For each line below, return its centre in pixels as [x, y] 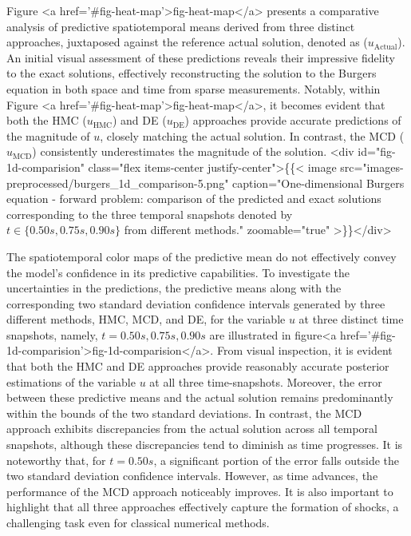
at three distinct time [351, 319]
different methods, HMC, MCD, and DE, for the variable [146, 319]
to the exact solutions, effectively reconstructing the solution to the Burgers [192, 73]
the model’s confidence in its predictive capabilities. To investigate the [178, 272]
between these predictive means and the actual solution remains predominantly [200, 397]
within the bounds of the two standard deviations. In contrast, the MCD [184, 413]
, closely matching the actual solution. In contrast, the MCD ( [252, 135]
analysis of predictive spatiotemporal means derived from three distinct [181, 26]
